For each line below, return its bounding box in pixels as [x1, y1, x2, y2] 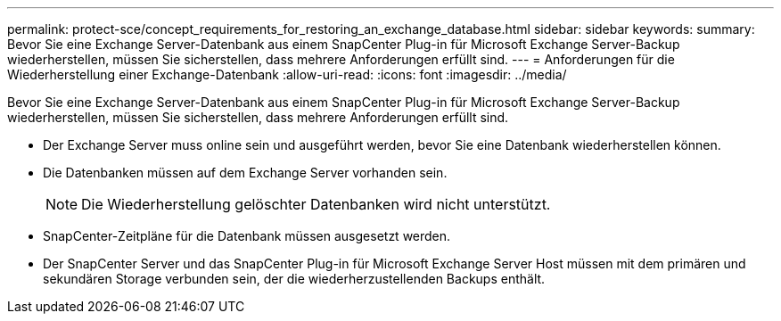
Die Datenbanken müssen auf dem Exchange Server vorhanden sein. [43, 165, 448, 180]
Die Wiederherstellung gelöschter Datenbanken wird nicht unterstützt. [81, 195, 551, 213]
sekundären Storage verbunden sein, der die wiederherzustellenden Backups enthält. [43, 271, 546, 286]
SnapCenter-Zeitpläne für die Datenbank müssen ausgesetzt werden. [43, 228, 451, 243]
